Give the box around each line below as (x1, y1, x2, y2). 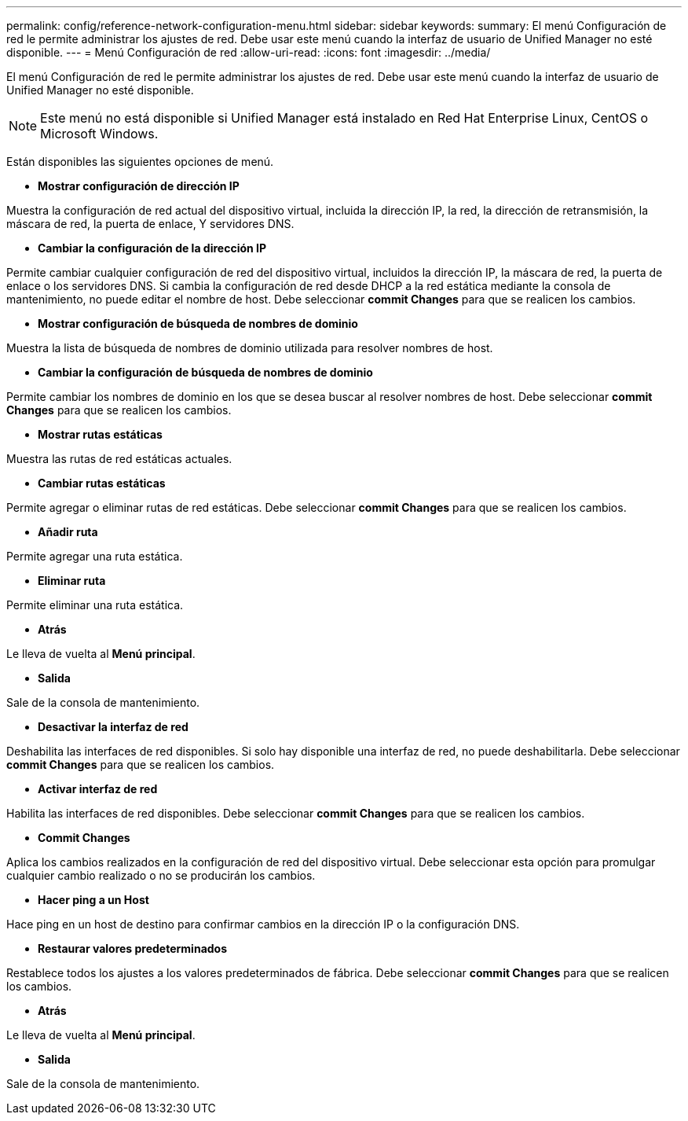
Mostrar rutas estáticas (38, 428, 163, 441)
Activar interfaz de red (38, 782, 158, 796)
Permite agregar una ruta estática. (6, 549, 183, 563)
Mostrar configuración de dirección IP (38, 179, 240, 193)
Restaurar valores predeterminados (38, 942, 228, 955)
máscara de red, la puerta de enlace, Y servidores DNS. (6, 217, 295, 230)
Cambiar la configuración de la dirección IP (38, 241, 267, 255)
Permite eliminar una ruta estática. (6, 598, 184, 612)
